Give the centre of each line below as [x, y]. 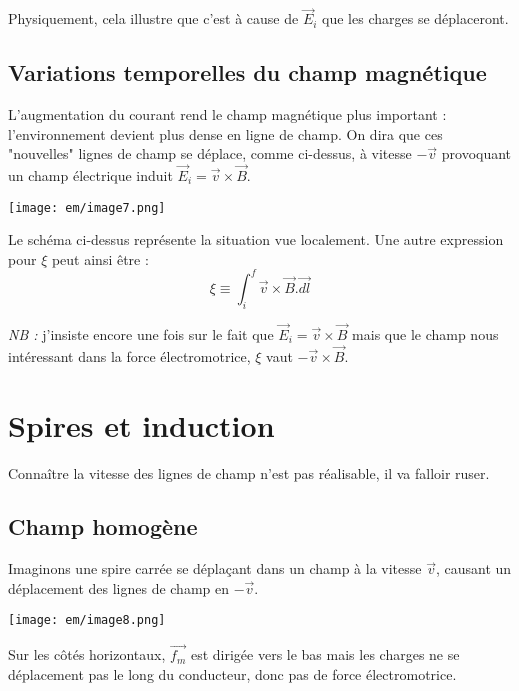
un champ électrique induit [90, 175]
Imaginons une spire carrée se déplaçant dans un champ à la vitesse [215, 568]
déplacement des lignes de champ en [119, 587]
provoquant [476, 153]
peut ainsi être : [100, 258]
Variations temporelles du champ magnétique [247, 72]
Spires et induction [141, 424]
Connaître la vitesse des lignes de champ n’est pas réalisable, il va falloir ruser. [249, 472]
